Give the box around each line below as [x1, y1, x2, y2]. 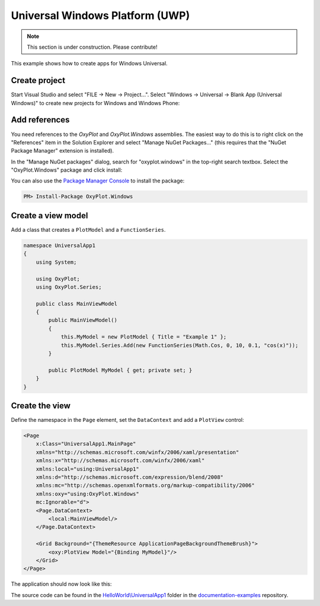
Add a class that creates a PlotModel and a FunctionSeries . [11, 226, 166, 233]
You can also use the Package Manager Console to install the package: [11, 177, 185, 184]
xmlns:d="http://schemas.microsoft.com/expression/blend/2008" [36, 474, 224, 481]
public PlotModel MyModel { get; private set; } [48, 367, 193, 374]
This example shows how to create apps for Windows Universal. [11, 60, 168, 67]
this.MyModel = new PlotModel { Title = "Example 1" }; [60, 333, 227, 340]
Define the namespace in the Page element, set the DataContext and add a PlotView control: [11, 416, 244, 424]
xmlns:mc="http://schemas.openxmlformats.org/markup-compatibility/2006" [36, 482, 255, 489]
